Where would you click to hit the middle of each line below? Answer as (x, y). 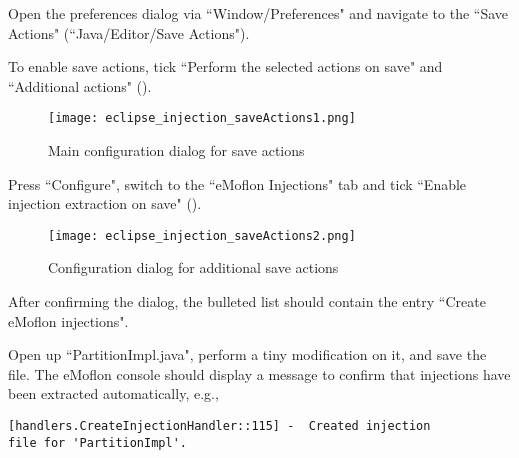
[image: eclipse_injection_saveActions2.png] (202, 235)
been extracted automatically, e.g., (113, 393)
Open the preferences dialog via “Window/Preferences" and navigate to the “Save (258, 13)
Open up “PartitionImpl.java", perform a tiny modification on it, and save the (247, 354)
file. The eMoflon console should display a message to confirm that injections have (259, 373)
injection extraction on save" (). (105, 203)
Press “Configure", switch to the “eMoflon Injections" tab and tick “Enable (237, 183)
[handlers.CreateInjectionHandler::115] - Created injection (219, 426)
